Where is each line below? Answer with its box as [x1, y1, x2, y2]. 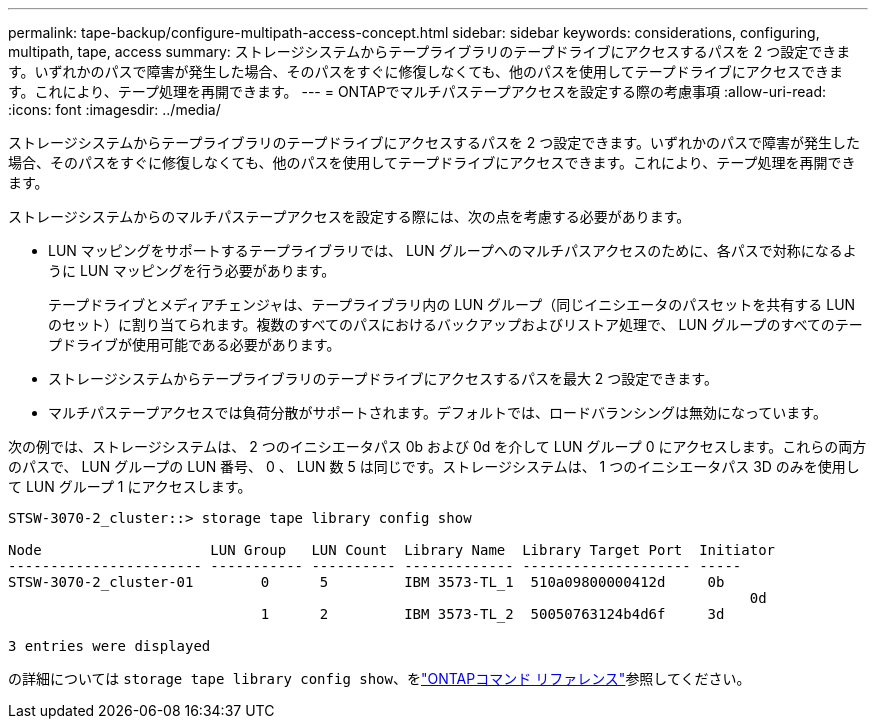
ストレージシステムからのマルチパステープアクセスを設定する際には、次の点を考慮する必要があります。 [8, 208, 691, 225]
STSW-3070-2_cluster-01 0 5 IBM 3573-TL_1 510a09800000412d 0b [8, 574, 725, 590]
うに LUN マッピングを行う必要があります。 [48, 262, 336, 279]
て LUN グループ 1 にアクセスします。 [8, 478, 252, 495]
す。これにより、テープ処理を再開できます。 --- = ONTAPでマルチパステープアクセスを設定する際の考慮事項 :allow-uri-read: [8, 83, 827, 100]
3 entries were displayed [8, 638, 211, 654]
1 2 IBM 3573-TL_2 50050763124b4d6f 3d [260, 606, 725, 622]
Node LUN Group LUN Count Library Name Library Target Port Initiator [8, 542, 776, 558]
